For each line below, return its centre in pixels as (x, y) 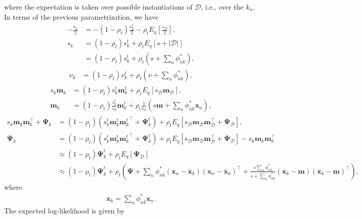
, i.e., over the (222, 7)
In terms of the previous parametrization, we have (81, 16)
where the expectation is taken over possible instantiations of (98, 7)
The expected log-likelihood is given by (64, 210)
